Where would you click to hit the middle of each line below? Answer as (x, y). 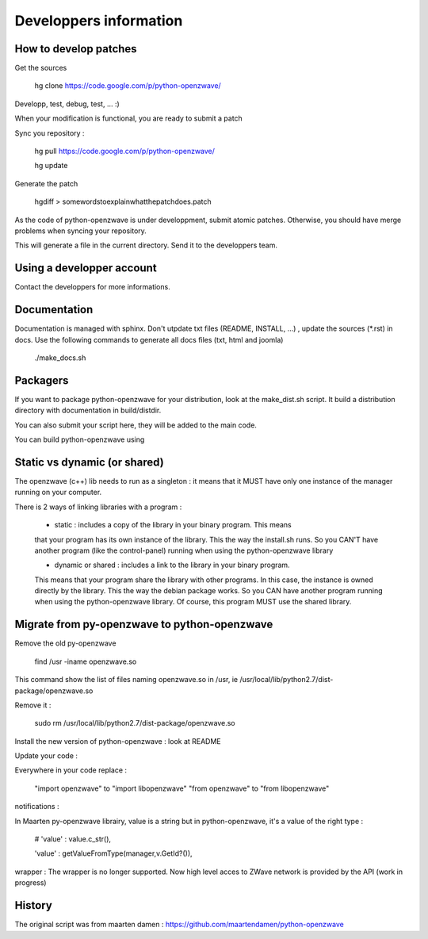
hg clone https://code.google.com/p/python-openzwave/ (128, 86)
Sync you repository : (50, 133)
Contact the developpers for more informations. (92, 287)
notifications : (37, 807)
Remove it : (33, 705)
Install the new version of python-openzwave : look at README (118, 741)
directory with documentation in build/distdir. (88, 410)
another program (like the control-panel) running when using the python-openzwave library (184, 550)
